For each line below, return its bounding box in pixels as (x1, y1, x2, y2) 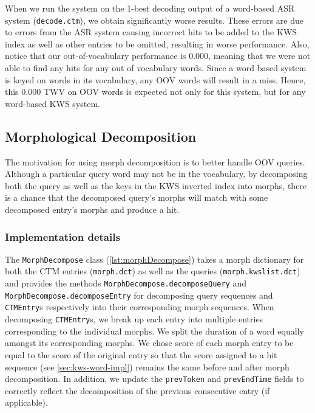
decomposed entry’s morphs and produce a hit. (5, 203, 180, 215)
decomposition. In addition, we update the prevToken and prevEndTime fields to (5, 372, 304, 385)
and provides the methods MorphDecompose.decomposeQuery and (5, 277, 246, 290)
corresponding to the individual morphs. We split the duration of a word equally (5, 324, 304, 337)
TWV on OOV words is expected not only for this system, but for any (43, 85, 306, 98)
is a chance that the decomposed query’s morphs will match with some (5, 191, 268, 204)
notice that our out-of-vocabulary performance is (5, 49, 186, 62)
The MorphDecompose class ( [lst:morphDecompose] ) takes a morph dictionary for (5, 252, 304, 265)
